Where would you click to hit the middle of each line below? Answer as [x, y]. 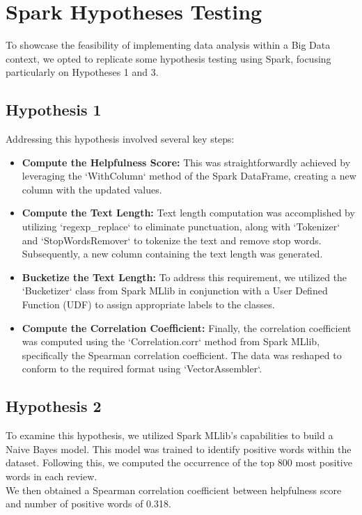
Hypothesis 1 [54, 110]
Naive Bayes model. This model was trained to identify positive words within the [179, 449]
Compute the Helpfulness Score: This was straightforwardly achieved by [186, 162]
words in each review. [52, 476]
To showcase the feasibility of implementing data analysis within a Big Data [168, 45]
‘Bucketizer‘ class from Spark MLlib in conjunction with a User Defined [175, 291]
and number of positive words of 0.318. [88, 504]
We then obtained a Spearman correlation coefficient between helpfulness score [174, 490]
